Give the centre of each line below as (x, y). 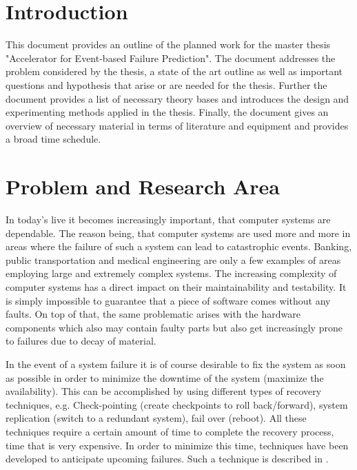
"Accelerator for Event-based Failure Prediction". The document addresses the (171, 58)
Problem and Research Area (143, 186)
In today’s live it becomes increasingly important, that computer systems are (168, 219)
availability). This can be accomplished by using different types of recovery (164, 391)
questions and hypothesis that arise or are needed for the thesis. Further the (166, 84)
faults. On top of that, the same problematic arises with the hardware (153, 314)
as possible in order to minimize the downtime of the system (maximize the (165, 377)
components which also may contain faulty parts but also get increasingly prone (174, 327)
